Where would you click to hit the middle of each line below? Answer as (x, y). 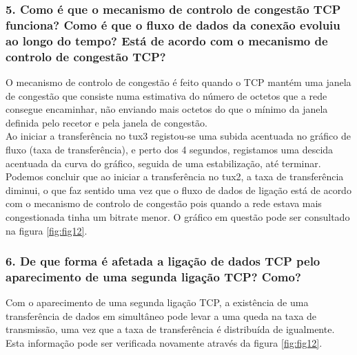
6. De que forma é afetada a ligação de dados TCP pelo (163, 261)
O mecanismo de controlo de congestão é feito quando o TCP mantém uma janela (178, 82)
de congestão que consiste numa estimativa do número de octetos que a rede (166, 95)
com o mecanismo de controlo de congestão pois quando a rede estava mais (164, 203)
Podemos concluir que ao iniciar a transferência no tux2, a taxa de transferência (175, 176)
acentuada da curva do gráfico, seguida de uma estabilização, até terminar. (163, 163)
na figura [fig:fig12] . (47, 230)
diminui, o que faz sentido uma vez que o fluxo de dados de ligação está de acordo (178, 190)
